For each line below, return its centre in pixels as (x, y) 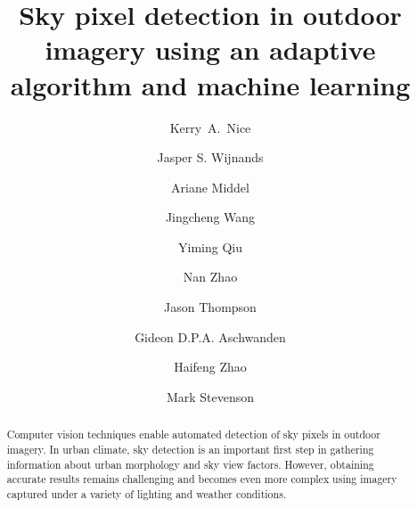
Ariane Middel (210, 187)
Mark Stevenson (210, 396)
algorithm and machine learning (210, 84)
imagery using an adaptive (210, 49)
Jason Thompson (210, 307)
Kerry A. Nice (210, 127)
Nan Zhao (210, 277)
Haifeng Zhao (210, 367)
